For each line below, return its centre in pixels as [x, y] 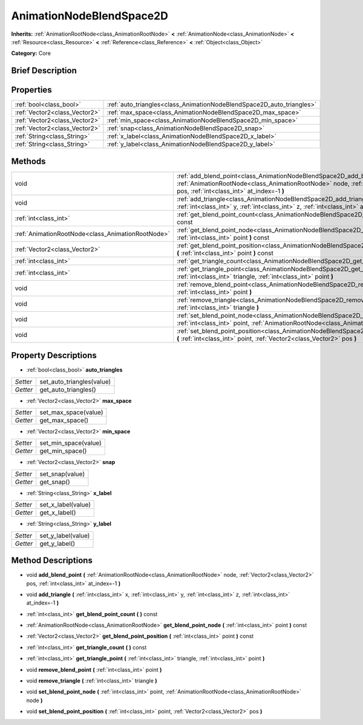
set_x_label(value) [65, 505]
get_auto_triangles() [68, 389]
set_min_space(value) [71, 443]
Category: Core [31, 53]
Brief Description [44, 71]
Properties [31, 90]
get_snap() [55, 482]
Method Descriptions [52, 561]
